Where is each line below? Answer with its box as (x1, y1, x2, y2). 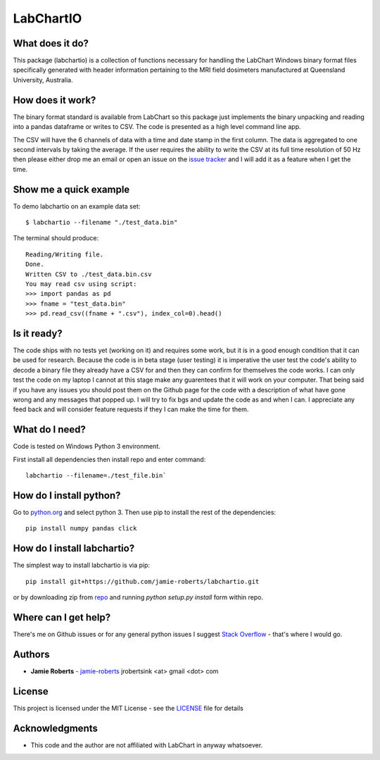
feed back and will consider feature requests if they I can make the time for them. (13, 405, 249, 413)
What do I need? (13, 423, 86, 436)
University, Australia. (13, 75, 73, 84)
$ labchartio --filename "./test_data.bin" (25, 218, 178, 226)
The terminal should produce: (13, 234, 99, 242)
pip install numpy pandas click (25, 525, 137, 532)
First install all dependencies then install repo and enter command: (13, 455, 206, 463)
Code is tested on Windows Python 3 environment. (13, 442, 161, 451)
